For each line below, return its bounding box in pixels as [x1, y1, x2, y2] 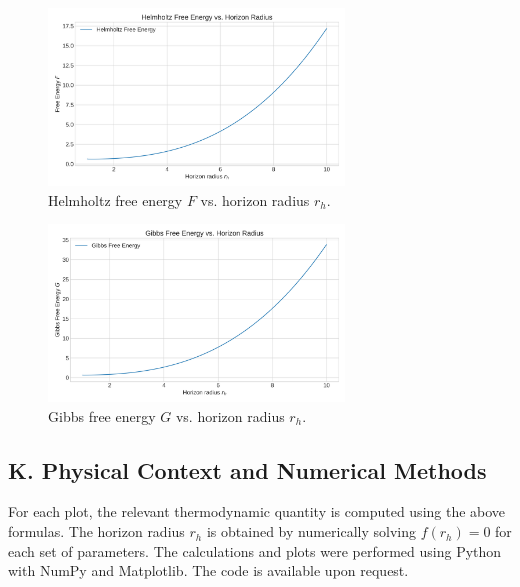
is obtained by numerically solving [206, 521, 416, 542]
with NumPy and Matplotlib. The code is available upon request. [8, 560, 409, 581]
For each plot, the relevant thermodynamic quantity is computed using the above [8, 501, 506, 522]
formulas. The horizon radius [8, 521, 185, 542]
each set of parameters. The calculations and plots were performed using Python [8, 540, 502, 561]
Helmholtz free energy [48, 189, 183, 210]
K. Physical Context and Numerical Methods [8, 454, 487, 485]
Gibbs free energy [48, 405, 156, 426]
